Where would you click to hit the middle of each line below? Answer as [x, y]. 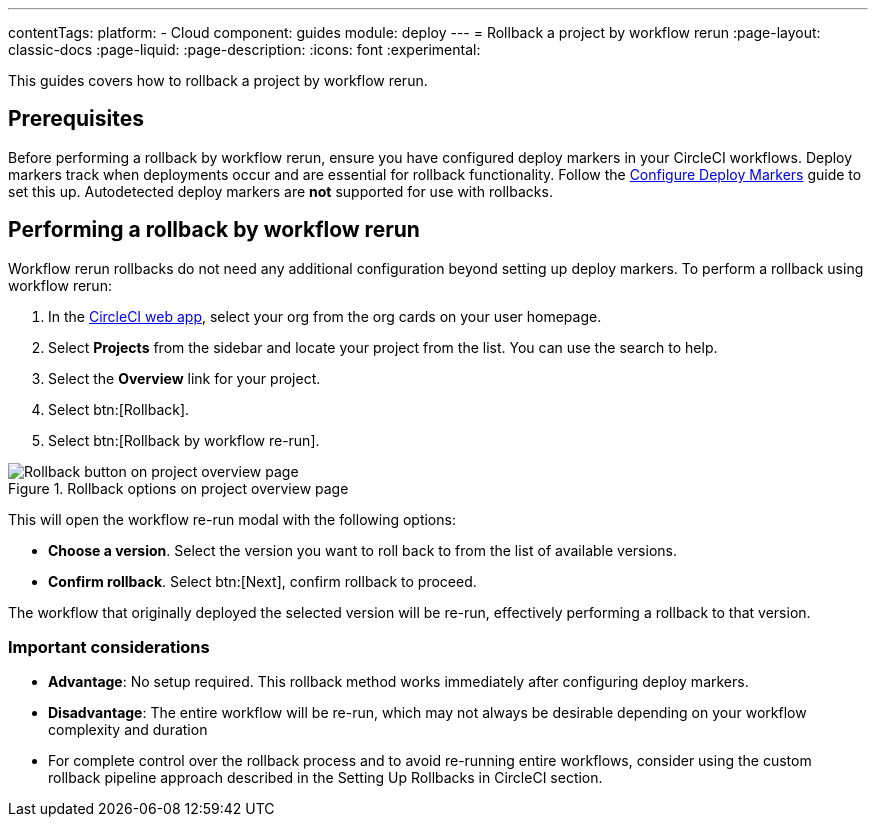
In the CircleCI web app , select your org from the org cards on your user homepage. [325, 316]
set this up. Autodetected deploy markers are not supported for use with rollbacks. [280, 191]
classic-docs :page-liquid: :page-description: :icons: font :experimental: [244, 49]
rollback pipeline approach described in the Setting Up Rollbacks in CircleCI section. [325, 778]
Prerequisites [76, 119]
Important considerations [109, 647]
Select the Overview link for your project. [184, 378]
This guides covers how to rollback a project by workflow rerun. [218, 80]
